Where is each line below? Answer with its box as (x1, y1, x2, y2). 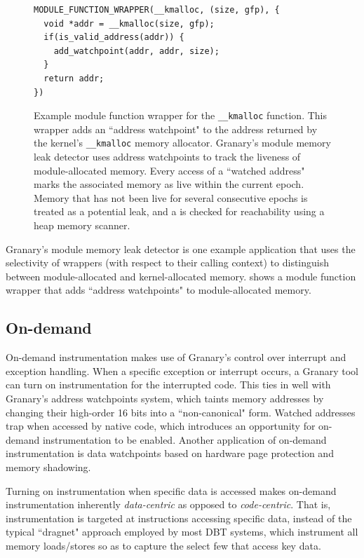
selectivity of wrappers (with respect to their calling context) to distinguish (6, 255, 329, 270)
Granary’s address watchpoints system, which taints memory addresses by (6, 390, 324, 405)
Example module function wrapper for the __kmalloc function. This (34, 108, 328, 123)
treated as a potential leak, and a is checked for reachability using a (34, 204, 325, 219)
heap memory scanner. (34, 218, 130, 233)
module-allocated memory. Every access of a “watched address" (34, 163, 305, 177)
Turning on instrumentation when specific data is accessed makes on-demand (6, 483, 337, 498)
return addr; (43, 73, 105, 83)
